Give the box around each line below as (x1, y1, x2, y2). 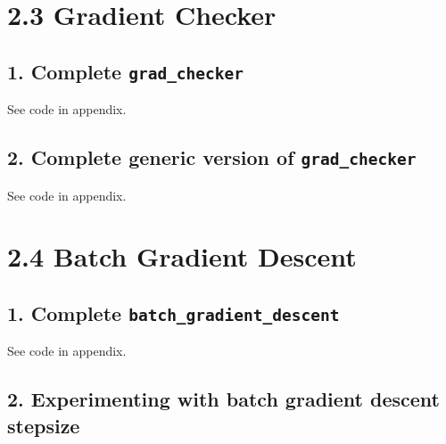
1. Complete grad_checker (7, 57, 244, 85)
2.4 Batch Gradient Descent (7, 238, 357, 275)
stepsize (7, 411, 80, 439)
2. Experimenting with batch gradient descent (7, 385, 440, 413)
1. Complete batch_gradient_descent (7, 299, 340, 326)
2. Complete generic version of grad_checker (7, 144, 417, 171)
